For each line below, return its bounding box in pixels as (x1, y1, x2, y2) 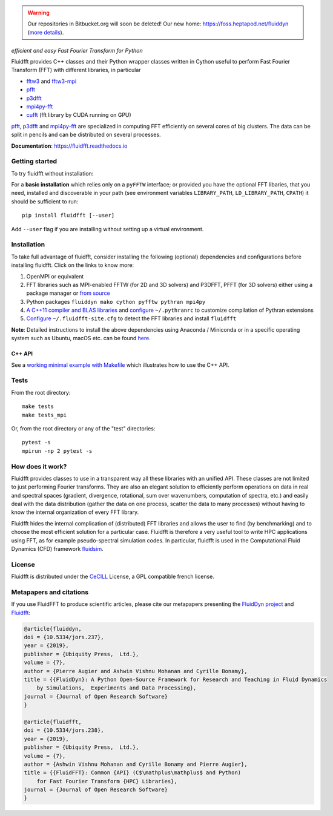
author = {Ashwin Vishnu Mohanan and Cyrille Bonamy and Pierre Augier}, (24, 760, 248, 768)
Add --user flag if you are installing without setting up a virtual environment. (11, 225, 204, 232)
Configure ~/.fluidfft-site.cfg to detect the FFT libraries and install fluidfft (26, 315, 237, 322)
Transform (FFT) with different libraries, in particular (11, 67, 142, 74)
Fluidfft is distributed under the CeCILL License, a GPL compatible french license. (11, 573, 215, 581)
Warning (27, 9, 50, 16)
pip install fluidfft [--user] (22, 212, 115, 219)
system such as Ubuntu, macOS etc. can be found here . (11, 335, 151, 342)
